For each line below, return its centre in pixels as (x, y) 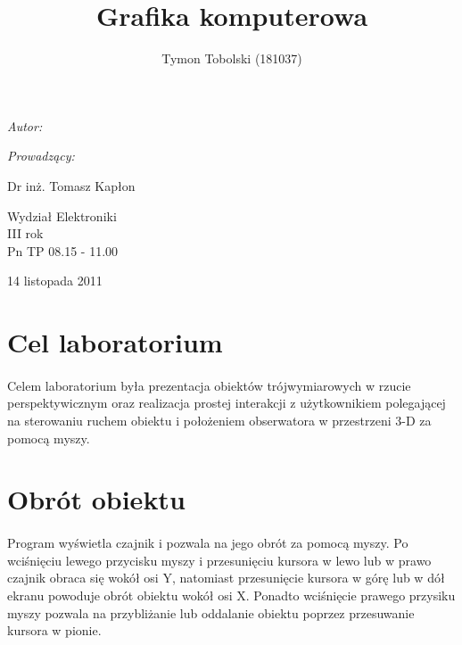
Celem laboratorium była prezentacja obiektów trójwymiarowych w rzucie (209, 385)
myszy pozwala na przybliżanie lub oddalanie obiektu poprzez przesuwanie (211, 612)
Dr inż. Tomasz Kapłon (71, 185)
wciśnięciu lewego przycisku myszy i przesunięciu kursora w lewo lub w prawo (219, 560)
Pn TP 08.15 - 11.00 (63, 250)
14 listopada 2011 (55, 281)
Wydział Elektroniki (62, 215)
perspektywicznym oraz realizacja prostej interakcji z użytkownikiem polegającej (227, 403)
